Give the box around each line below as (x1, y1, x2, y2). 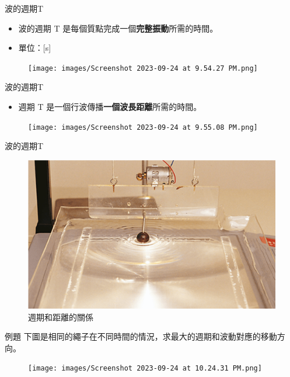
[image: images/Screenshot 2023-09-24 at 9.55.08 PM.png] (28, 123, 258, 132)
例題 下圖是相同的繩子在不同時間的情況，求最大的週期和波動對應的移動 (5, 330, 277, 343)
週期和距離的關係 (28, 310, 93, 323)
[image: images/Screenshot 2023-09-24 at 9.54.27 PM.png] (28, 64, 258, 72)
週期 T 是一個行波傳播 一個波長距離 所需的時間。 (18, 101, 202, 113)
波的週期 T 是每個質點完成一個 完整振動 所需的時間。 (18, 22, 218, 34)
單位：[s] (18, 41, 51, 54)
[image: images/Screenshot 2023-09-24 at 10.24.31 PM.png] (28, 364, 262, 373)
